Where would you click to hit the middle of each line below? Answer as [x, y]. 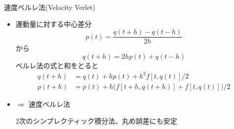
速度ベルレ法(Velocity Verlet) [50, 7]
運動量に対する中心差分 [53, 23]
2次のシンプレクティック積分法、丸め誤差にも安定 [96, 120]
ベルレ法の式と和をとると [57, 65]
